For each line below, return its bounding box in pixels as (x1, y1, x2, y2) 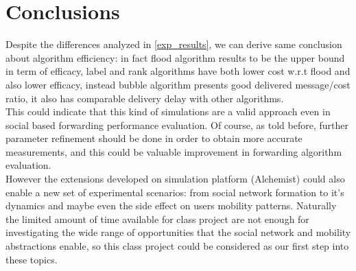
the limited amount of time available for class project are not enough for (5, 211, 309, 226)
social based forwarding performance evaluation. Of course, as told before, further (5, 117, 348, 132)
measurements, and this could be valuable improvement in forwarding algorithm (5, 144, 342, 158)
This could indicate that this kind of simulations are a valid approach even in (5, 104, 331, 119)
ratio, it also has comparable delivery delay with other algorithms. (5, 91, 284, 105)
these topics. (5, 252, 58, 266)
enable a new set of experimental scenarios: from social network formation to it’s (5, 185, 344, 199)
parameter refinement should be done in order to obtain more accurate (5, 131, 302, 145)
